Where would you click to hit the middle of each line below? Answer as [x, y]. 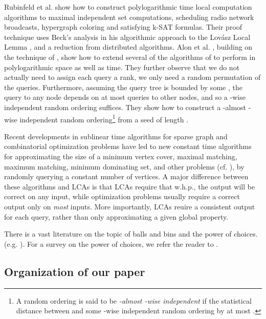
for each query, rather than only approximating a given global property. [116, 216]
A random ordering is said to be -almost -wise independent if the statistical [134, 300]
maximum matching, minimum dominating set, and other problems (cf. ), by [124, 166]
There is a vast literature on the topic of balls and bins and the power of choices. [131, 234]
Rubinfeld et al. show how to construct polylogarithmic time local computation [128, 7]
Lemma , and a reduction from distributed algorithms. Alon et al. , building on [128, 47]
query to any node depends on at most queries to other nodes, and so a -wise [125, 97]
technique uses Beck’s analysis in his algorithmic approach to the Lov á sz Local [127, 37]
